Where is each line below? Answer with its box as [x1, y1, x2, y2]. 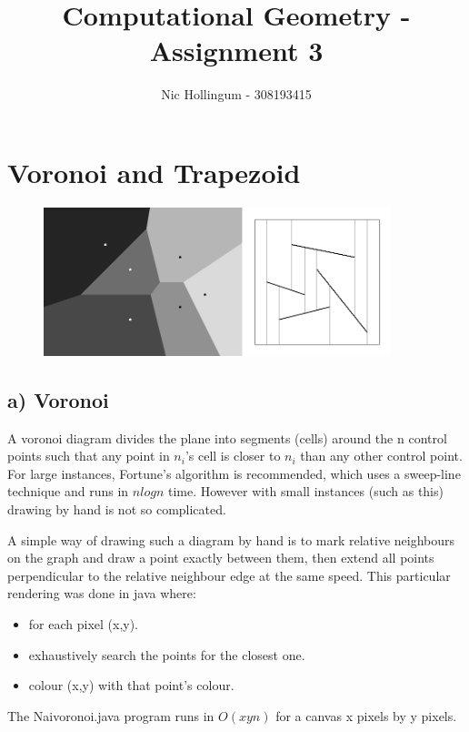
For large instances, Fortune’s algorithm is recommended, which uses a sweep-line [7, 463, 461, 483]
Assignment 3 [149, 32, 324, 69]
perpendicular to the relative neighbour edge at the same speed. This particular [7, 565, 451, 585]
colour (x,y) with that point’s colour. [28, 676, 234, 695]
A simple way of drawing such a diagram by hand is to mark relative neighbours [7, 530, 455, 549]
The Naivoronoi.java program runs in [7, 706, 215, 725]
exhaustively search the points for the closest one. [28, 645, 305, 664]
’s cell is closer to [185, 446, 281, 465]
